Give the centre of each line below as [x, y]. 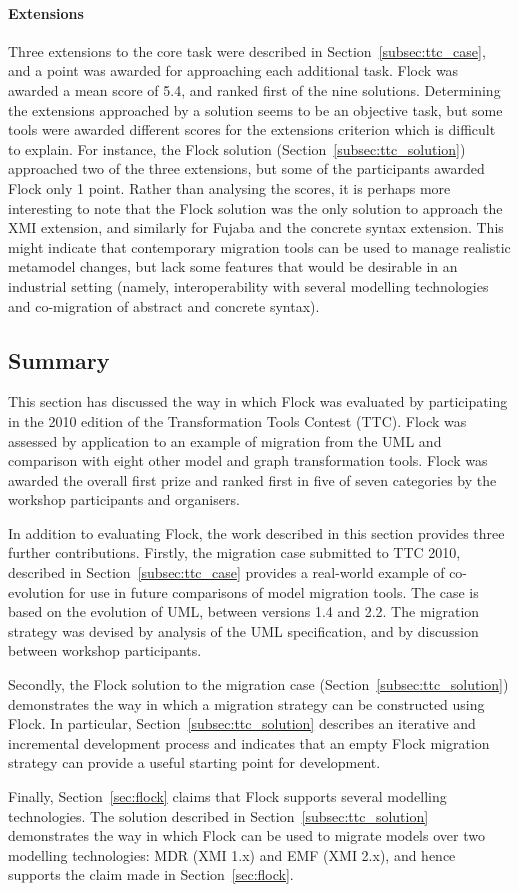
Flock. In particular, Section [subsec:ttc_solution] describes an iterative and [242, 723]
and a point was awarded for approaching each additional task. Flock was [233, 70]
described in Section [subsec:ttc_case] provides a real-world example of [226, 572]
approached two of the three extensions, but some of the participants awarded [246, 168]
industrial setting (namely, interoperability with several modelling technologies [248, 285]
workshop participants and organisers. [124, 499]
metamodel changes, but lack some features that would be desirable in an [233, 266]
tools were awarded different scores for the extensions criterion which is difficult [252, 129]
